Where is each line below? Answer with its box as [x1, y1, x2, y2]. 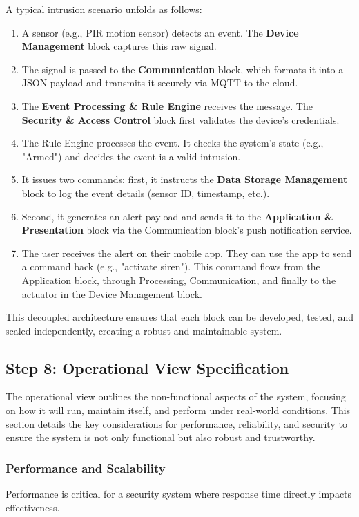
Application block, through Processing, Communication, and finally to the [21, 272, 336, 287]
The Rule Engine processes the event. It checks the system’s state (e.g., [21, 135, 324, 150]
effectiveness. [6, 500, 60, 514]
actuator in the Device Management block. [21, 286, 202, 301]
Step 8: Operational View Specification [6, 357, 289, 378]
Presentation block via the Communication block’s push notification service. [21, 223, 352, 237]
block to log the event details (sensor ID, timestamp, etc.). [21, 185, 270, 200]
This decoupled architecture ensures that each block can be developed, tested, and [6, 310, 354, 324]
